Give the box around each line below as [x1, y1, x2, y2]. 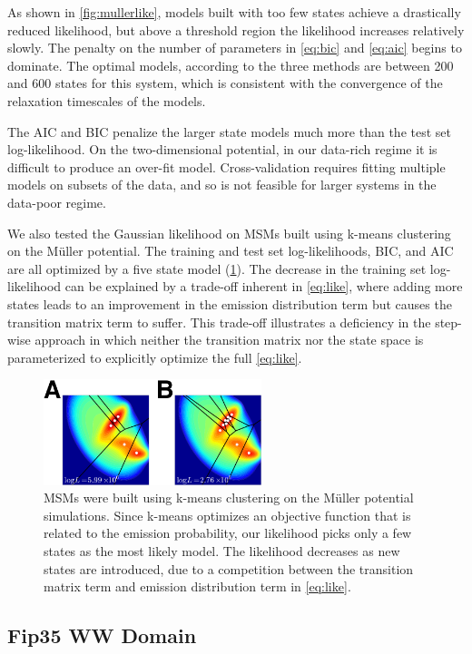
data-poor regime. [7, 192, 106, 211]
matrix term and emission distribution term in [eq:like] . [44, 577, 351, 596]
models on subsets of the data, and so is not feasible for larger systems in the [7, 175, 437, 194]
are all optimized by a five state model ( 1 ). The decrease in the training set [7, 259, 427, 278]
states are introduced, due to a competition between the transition [44, 559, 414, 578]
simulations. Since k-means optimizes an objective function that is [44, 505, 411, 524]
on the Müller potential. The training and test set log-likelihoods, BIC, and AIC [7, 241, 454, 260]
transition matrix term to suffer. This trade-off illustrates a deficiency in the [7, 312, 431, 331]
